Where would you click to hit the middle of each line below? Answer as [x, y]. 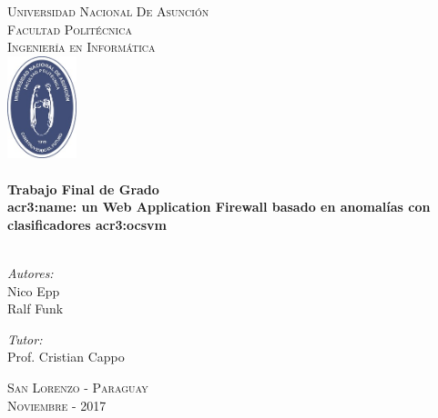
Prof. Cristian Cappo [66, 357]
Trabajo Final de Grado [83, 189]
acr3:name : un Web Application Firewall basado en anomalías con [219, 207]
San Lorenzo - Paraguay [78, 388]
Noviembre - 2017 [57, 405]
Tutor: [25, 338]
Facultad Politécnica [70, 29]
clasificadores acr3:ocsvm [87, 224]
